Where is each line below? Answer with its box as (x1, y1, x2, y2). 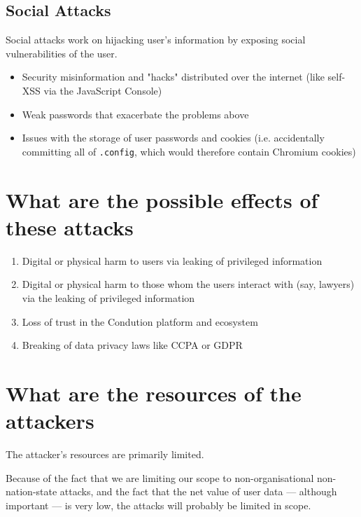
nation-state (6, 484, 57, 499)
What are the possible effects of (6, 185, 318, 214)
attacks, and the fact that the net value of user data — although (59, 484, 337, 499)
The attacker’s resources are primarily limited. (6, 447, 204, 462)
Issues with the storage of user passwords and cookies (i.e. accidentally (22, 130, 325, 145)
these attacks (6, 212, 134, 241)
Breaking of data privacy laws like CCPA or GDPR (22, 338, 243, 352)
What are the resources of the (6, 378, 302, 407)
